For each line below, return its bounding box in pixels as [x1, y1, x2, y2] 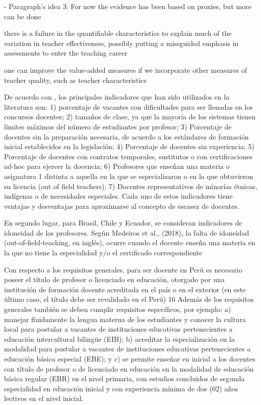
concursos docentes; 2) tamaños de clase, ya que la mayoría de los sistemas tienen [4, 111, 256, 122]
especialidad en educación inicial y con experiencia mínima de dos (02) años [4, 383, 238, 393]
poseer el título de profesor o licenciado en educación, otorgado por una [4, 274, 225, 285]
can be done [4, 11, 41, 21]
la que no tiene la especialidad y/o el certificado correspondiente [4, 247, 203, 258]
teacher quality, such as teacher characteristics [4, 74, 147, 85]
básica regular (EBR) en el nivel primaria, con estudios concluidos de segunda [4, 373, 245, 384]
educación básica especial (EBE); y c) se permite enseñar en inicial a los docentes [4, 353, 255, 364]
